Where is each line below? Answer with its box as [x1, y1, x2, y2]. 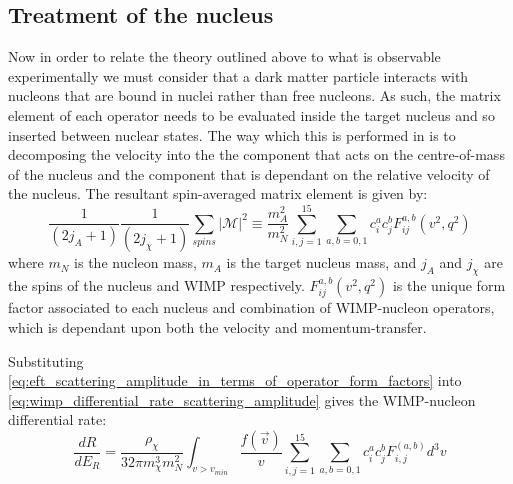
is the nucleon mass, [74, 252, 197, 273]
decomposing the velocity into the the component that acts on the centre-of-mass [8, 144, 505, 165]
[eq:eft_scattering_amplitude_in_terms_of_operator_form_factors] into [8, 370, 462, 391]
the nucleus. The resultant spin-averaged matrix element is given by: [8, 183, 428, 204]
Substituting [8, 350, 84, 371]
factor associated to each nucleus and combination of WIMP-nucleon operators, [8, 297, 495, 318]
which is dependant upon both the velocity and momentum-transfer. [8, 317, 427, 337]
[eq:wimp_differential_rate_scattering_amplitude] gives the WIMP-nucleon [8, 389, 476, 410]
